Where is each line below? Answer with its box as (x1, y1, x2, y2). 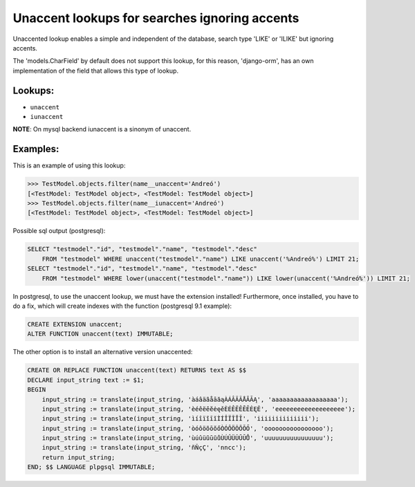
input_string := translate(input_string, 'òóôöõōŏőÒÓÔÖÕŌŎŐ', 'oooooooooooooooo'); (41, 424, 334, 432)
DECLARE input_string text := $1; (27, 376, 145, 384)
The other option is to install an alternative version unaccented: (12, 348, 193, 356)
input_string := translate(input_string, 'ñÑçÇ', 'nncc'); (41, 443, 247, 452)
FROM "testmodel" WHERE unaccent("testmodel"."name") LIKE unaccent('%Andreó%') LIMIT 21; (41, 255, 360, 263)
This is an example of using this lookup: (12, 161, 126, 169)
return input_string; (41, 453, 116, 461)
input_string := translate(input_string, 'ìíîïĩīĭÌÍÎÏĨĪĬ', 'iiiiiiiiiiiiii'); (41, 415, 320, 423)
